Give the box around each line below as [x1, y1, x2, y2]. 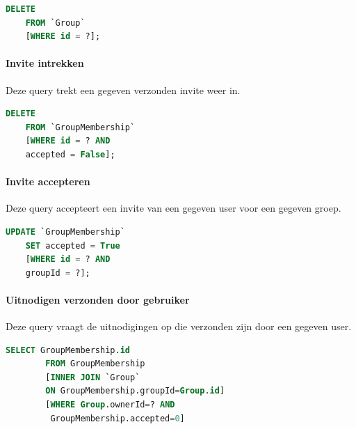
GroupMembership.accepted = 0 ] [50, 413, 185, 423]
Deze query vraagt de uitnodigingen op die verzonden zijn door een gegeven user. [6, 319, 352, 334]
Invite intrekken [6, 56, 84, 70]
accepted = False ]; [25, 149, 115, 159]
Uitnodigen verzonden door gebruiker [6, 292, 190, 306]
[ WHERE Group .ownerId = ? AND [45, 400, 175, 410]
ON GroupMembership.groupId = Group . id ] [45, 386, 225, 396]
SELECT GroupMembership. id [6, 345, 130, 355]
